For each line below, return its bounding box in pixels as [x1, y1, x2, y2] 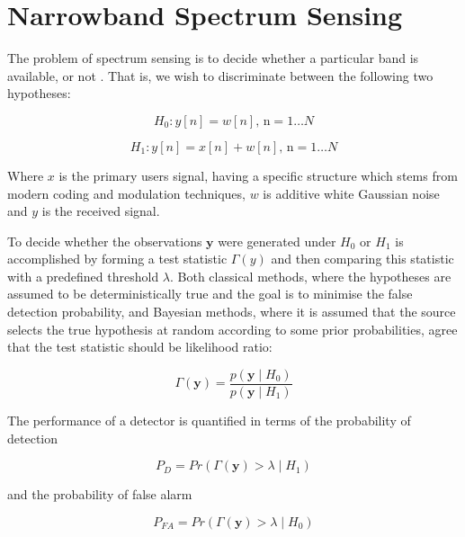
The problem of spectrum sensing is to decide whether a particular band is [7, 49, 419, 67]
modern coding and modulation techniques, [7, 183, 246, 202]
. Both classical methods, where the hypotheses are [170, 266, 452, 285]
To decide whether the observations [7, 231, 202, 250]
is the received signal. [41, 201, 160, 220]
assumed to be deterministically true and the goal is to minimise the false [7, 284, 413, 303]
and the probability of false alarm [7, 485, 192, 504]
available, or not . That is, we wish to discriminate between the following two [7, 66, 434, 85]
